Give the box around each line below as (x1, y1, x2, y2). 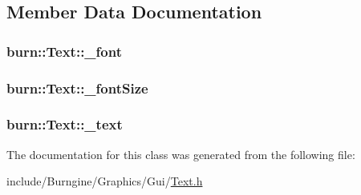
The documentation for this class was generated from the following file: (6, 145, 355, 162)
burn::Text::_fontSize (6, 78, 148, 97)
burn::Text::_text (6, 114, 123, 134)
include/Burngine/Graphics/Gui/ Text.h (6, 173, 203, 189)
